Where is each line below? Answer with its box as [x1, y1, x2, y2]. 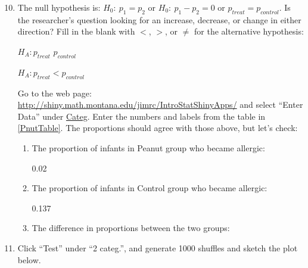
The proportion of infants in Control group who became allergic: [32, 182, 267, 194]
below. [17, 253, 41, 266]
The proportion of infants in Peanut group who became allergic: [32, 141, 265, 154]
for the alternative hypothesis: [194, 25, 304, 38]
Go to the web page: [17, 86, 92, 99]
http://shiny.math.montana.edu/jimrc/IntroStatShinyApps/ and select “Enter [17, 98, 303, 111]
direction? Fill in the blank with [17, 25, 135, 38]
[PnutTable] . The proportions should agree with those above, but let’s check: [17, 121, 298, 134]
